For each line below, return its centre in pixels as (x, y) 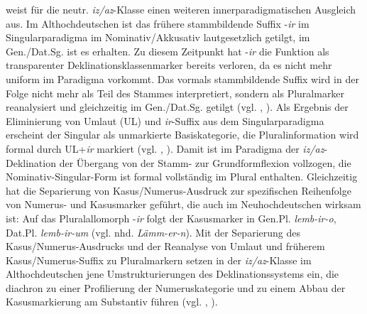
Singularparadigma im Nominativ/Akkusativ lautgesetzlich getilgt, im (158, 37)
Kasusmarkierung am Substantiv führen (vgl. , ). (112, 302)
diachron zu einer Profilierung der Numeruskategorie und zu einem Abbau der (176, 287)
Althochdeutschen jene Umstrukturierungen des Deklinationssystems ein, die (172, 274)
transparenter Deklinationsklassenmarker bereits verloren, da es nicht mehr (169, 65)
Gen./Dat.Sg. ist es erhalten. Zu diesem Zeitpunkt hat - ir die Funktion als (168, 51)
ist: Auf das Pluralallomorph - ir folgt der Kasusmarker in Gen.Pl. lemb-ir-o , (171, 218)
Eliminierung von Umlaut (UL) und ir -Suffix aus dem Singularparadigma (165, 120)
